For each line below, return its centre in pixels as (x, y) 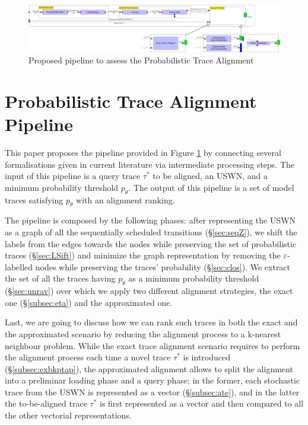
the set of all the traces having (60, 278)
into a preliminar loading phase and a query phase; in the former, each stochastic (153, 380)
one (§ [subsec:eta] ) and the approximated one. (89, 302)
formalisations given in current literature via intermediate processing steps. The (150, 164)
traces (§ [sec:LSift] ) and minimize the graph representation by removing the (143, 255)
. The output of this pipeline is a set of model (211, 187)
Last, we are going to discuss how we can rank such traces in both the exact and (151, 322)
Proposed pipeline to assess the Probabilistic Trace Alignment (141, 60)
